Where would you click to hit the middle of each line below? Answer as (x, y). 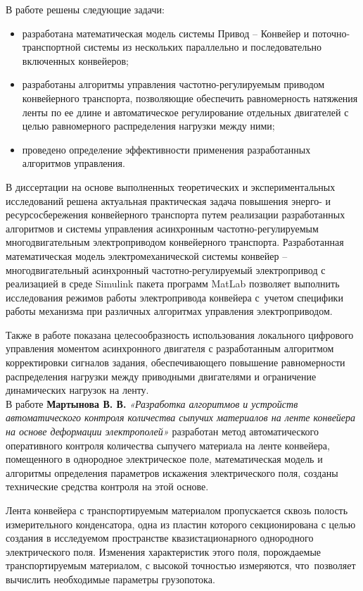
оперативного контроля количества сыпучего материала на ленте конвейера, (168, 445)
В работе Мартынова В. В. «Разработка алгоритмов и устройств (152, 403)
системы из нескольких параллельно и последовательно (203, 47)
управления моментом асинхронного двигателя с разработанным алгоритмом (170, 348)
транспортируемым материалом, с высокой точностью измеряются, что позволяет (181, 565)
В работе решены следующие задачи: (85, 9)
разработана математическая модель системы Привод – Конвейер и (166, 33)
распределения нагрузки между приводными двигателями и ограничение (161, 376)
